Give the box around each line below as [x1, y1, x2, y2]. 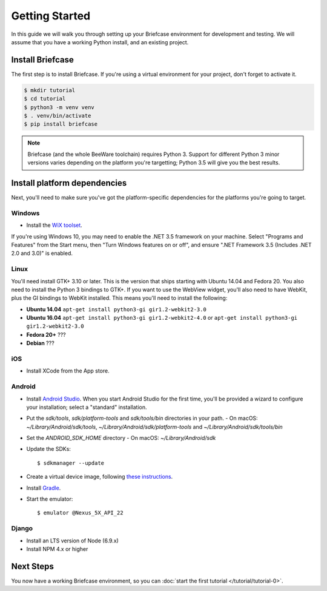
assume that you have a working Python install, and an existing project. [11, 38, 189, 46]
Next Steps [11, 561, 54, 572]
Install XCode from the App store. [26, 367, 110, 374]
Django [11, 524, 33, 533]
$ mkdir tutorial [24, 87, 76, 93]
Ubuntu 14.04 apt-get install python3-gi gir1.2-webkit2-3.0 [26, 305, 207, 312]
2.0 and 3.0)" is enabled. [11, 249, 73, 257]
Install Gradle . [26, 484, 61, 491]
